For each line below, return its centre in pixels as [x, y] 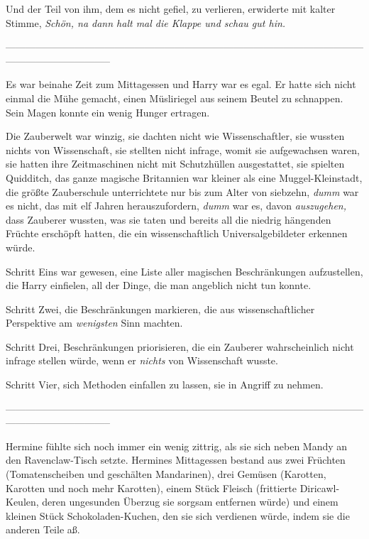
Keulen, [22, 502]
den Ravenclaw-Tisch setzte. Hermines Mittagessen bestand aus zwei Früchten [176, 460]
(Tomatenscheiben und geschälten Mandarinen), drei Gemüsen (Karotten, [166, 474]
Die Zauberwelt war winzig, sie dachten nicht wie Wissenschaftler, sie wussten [175, 136]
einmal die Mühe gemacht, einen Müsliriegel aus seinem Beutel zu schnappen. [175, 98]
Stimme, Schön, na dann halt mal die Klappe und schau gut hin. [146, 22]
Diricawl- [320, 488]
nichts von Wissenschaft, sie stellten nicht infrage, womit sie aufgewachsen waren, [183, 149]
